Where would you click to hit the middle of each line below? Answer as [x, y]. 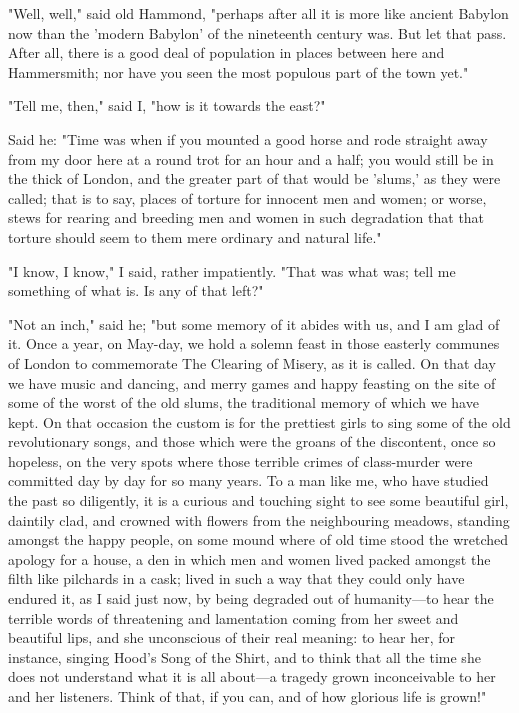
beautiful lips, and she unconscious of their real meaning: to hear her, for [231, 637]
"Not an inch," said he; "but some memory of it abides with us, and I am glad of [254, 323]
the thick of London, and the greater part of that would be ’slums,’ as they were [254, 178]
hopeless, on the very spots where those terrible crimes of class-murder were [240, 460]
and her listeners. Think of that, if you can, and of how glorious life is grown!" [247, 696]
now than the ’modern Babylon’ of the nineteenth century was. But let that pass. [257, 32]
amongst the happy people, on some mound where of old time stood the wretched [258, 539]
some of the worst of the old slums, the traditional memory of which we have [243, 402]
